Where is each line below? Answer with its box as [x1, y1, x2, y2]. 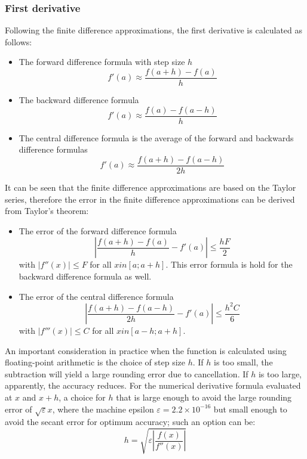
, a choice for [59, 391, 106, 404]
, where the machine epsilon [52, 402, 154, 415]
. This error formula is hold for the [165, 258, 293, 271]
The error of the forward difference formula [19, 224, 177, 237]
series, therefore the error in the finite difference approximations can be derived [5, 193, 295, 205]
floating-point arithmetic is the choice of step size [5, 356, 186, 368]
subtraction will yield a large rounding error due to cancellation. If [5, 367, 248, 380]
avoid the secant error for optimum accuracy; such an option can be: [5, 415, 256, 428]
